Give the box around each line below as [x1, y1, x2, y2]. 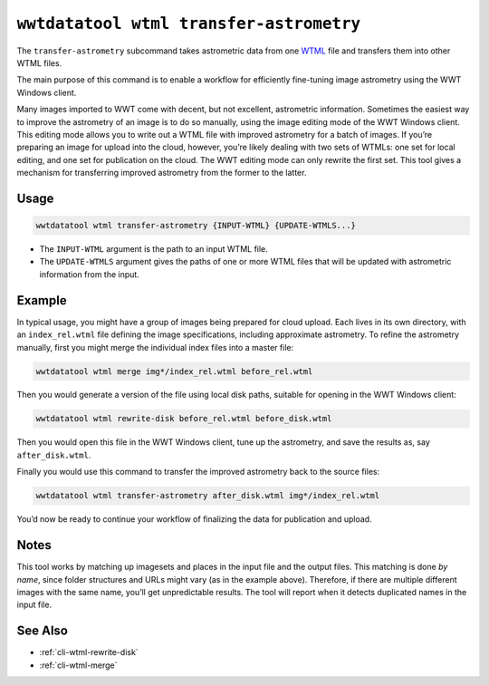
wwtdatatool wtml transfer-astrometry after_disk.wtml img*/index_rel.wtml [35, 490, 380, 501]
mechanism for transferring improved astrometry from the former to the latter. [16, 168, 307, 178]
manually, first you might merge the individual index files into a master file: [16, 342, 294, 352]
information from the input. [39, 268, 139, 280]
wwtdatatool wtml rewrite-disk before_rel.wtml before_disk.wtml [35, 413, 332, 424]
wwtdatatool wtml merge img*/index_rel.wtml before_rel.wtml [35, 366, 313, 376]
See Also [16, 623, 68, 639]
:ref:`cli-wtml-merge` [39, 660, 118, 671]
